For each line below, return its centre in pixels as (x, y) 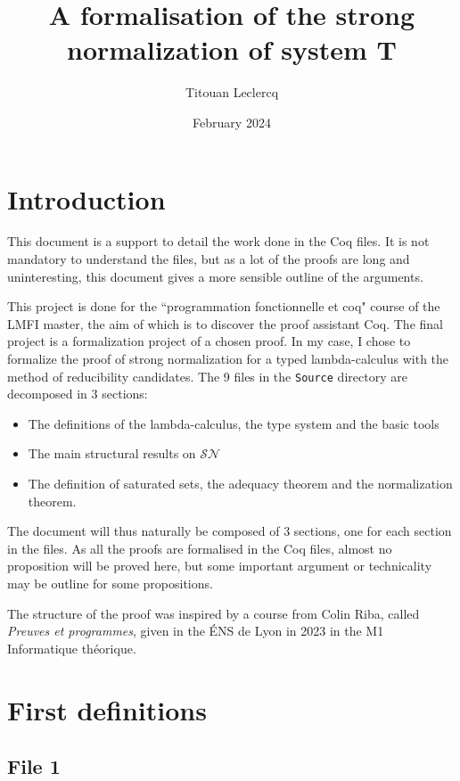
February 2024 (232, 122)
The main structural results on (112, 453)
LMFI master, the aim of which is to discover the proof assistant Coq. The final (225, 323)
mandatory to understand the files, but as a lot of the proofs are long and (209, 259)
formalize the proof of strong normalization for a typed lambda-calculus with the (228, 358)
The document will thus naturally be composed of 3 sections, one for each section (230, 531)
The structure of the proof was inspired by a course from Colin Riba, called (214, 613)
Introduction (86, 198)
